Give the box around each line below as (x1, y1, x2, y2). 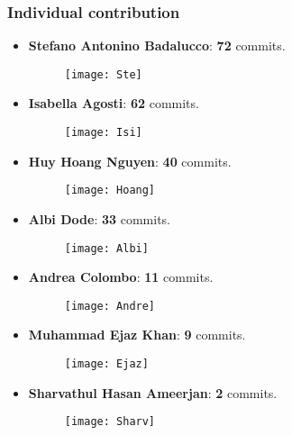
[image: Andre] (64, 299, 156, 313)
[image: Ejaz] (64, 358, 149, 371)
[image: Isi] (64, 126, 142, 140)
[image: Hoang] (64, 184, 156, 197)
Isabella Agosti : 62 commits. (28, 94, 199, 113)
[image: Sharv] (64, 415, 156, 429)
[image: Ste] (64, 68, 142, 81)
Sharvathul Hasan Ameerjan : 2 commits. (28, 383, 278, 402)
